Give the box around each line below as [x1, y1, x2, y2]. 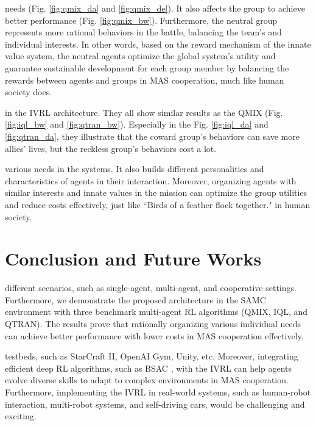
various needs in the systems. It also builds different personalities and [5, 162, 264, 175]
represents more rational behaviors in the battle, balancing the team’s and [5, 26, 282, 38]
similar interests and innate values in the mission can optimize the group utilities [5, 186, 307, 199]
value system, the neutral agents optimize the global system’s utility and [5, 49, 276, 62]
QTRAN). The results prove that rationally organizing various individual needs [5, 317, 301, 330]
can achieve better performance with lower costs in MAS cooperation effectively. [5, 329, 304, 342]
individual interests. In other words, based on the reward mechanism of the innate [5, 37, 311, 50]
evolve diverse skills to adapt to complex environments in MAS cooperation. [5, 374, 289, 386]
